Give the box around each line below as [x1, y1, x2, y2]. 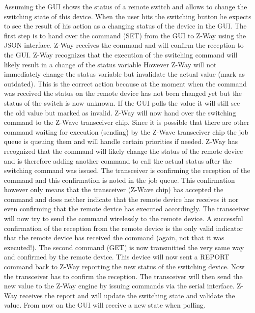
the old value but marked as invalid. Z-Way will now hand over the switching [4, 107, 236, 117]
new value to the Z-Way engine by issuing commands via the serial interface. [4, 281, 235, 291]
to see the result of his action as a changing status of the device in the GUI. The [4, 21, 247, 31]
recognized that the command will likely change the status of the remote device [4, 145, 243, 156]
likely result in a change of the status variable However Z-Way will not [4, 59, 217, 69]
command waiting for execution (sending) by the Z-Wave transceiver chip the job [4, 126, 249, 137]
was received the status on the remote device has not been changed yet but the [4, 88, 242, 98]
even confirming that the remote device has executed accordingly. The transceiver [4, 203, 250, 214]
